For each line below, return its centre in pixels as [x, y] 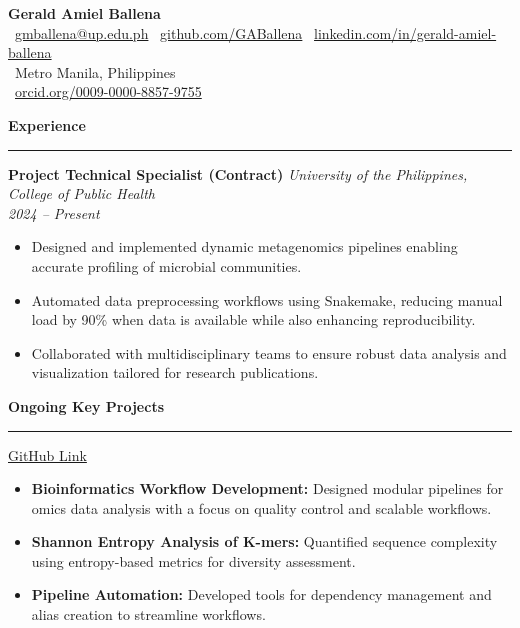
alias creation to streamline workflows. [148, 614]
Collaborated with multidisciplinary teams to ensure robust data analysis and [269, 352]
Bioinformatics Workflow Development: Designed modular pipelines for [267, 488]
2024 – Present [54, 212]
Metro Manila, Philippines [95, 71]
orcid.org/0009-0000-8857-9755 [108, 91]
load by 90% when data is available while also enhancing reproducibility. [253, 319]
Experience [47, 124]
